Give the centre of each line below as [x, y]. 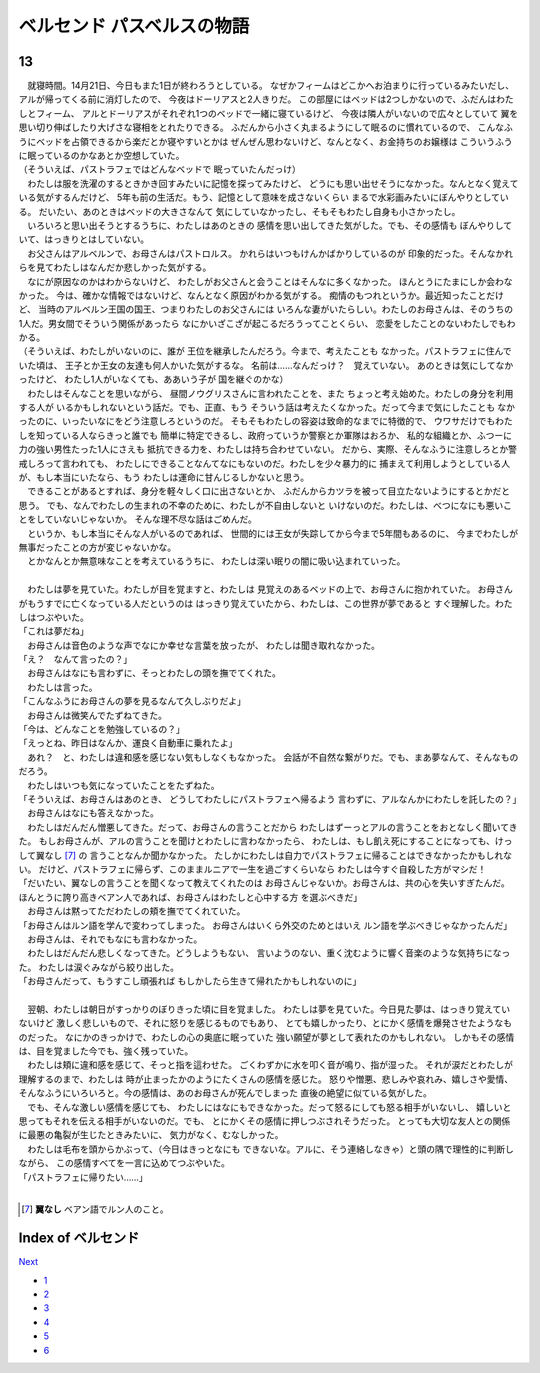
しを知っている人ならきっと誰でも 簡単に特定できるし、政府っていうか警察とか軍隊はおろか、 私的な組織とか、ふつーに [265, 435]
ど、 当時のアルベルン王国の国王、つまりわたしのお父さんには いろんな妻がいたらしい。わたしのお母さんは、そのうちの [266, 309]
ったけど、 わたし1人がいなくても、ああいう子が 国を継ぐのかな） [153, 379]
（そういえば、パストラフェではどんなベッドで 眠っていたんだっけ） [160, 169]
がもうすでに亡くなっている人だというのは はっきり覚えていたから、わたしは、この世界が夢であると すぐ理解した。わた [266, 603]
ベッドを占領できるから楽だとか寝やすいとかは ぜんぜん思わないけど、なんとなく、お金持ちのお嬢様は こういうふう [274, 141]
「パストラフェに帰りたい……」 [83, 1177]
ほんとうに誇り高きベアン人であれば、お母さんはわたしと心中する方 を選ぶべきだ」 [190, 897]
